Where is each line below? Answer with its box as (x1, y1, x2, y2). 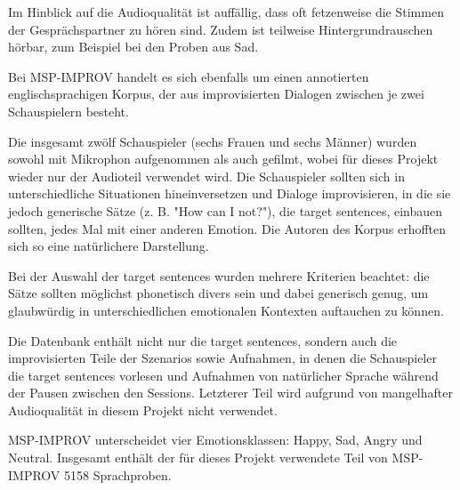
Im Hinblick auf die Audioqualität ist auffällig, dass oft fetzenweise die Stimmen (8, 3, 444, 20)
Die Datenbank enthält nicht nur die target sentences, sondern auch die (8, 331, 398, 349)
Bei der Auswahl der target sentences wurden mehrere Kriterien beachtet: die (8, 266, 430, 285)
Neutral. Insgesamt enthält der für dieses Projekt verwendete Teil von (8, 448, 388, 467)
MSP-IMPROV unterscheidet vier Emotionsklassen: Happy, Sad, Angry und (8, 430, 423, 449)
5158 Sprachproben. (63, 465, 172, 484)
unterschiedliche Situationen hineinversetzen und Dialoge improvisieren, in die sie (8, 184, 451, 203)
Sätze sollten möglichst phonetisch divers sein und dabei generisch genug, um (8, 284, 429, 302)
